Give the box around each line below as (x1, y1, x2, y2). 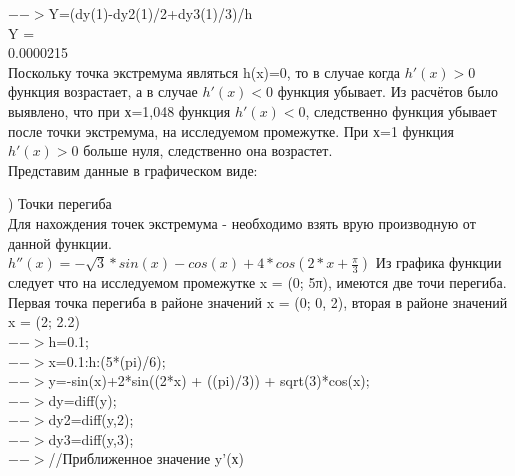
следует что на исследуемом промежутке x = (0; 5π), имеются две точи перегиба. (8, 272, 507, 293)
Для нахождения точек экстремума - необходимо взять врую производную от (8, 212, 476, 233)
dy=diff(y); (48, 389, 117, 410)
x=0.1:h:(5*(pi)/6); (48, 350, 166, 371)
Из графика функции (375, 252, 502, 273)
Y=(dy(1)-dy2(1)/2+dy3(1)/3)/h (48, 3, 253, 23)
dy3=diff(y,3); (48, 428, 134, 449)
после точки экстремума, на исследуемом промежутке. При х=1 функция (8, 120, 455, 141)
